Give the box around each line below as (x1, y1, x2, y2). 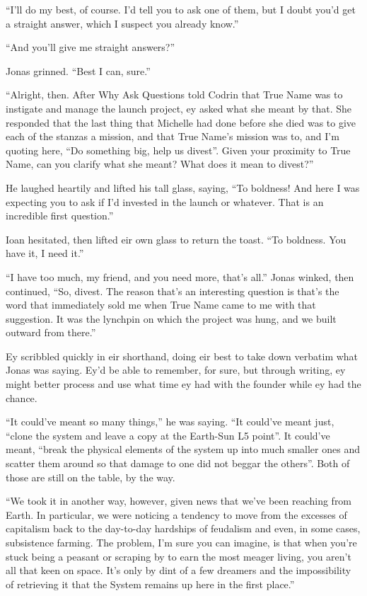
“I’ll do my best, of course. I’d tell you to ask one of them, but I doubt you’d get (6, 2, 356, 16)
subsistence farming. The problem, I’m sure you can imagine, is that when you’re (6, 535, 357, 549)
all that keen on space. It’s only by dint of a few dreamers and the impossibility (6, 563, 351, 578)
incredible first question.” (6, 208, 114, 223)
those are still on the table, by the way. (6, 469, 175, 484)
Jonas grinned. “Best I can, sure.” (6, 63, 151, 78)
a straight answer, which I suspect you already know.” (6, 16, 239, 30)
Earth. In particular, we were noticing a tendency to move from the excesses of (6, 507, 347, 522)
